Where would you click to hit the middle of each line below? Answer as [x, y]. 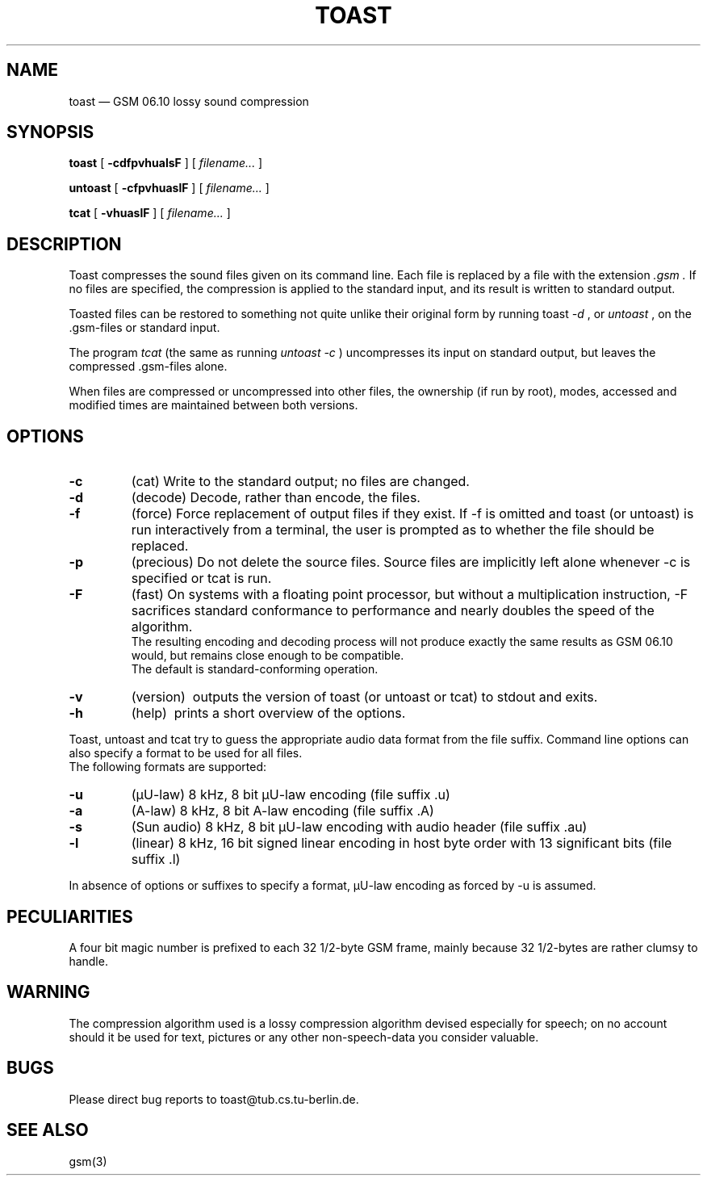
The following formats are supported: [167, 767]
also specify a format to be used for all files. [186, 753]
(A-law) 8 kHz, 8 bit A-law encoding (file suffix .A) [282, 811]
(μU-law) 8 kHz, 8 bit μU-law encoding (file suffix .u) [291, 795]
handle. [88, 961]
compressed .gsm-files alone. [148, 367]
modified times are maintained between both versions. [213, 405]
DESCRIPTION [64, 244]
